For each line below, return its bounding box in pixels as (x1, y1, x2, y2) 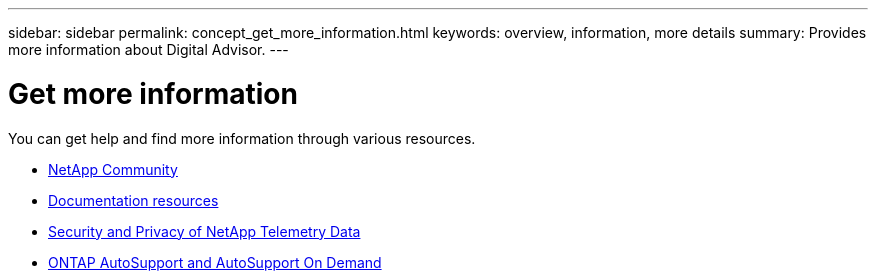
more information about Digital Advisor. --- (8, 41, 289, 58)
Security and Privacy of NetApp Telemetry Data (48, 222, 361, 240)
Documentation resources (48, 191, 219, 209)
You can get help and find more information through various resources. (8, 129, 476, 147)
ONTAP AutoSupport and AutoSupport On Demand (48, 253, 382, 271)
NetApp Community (48, 160, 178, 178)
